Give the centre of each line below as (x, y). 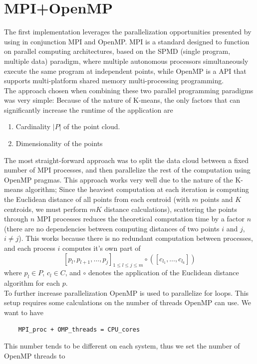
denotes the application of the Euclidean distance (164, 273)
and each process (30, 248)
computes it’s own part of (102, 248)
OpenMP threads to (35, 355)
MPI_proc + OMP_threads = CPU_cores (79, 329)
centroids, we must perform (46, 209)
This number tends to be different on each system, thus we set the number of (122, 346)
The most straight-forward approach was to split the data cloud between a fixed (127, 160)
